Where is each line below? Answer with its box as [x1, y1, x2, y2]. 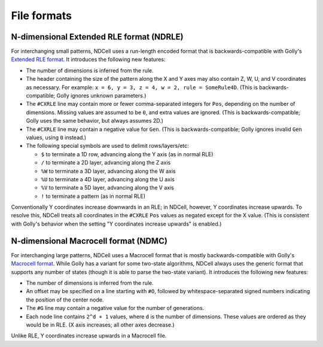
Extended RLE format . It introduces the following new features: [11, 56, 166, 63]
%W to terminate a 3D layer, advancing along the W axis [41, 168, 176, 175]
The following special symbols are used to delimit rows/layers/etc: [26, 142, 190, 150]
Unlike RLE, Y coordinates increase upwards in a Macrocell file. [11, 332, 167, 339]
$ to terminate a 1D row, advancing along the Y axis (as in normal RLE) [41, 150, 214, 158]
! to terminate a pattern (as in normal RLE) [41, 192, 146, 200]
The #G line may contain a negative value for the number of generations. [26, 305, 205, 312]
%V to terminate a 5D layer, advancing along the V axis [41, 184, 175, 191]
